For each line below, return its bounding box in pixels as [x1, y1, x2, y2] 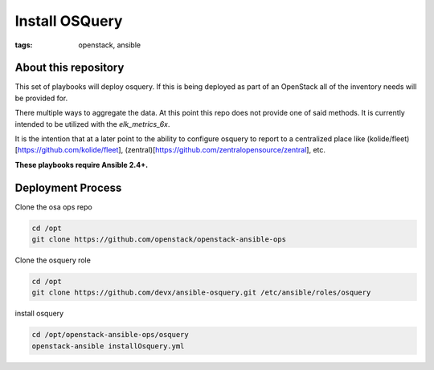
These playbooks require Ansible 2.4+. [14, 160, 149, 169]
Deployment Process [14, 181, 122, 194]
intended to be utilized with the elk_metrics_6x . [14, 119, 170, 128]
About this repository [14, 61, 125, 75]
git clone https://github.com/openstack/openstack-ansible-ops [31, 235, 287, 244]
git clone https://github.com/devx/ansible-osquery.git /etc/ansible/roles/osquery [31, 288, 371, 297]
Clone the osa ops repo [14, 201, 92, 212]
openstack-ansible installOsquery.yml [31, 341, 185, 351]
